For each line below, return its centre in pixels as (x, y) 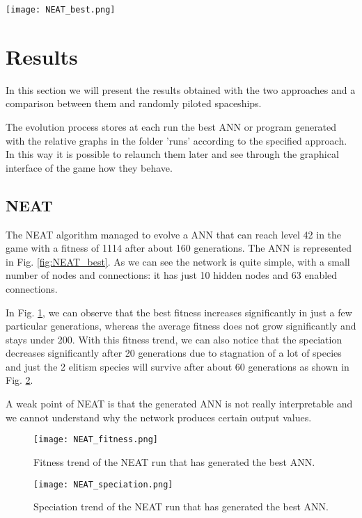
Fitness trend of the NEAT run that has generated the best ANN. (174, 461)
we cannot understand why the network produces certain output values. (159, 417)
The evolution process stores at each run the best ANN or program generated (171, 126)
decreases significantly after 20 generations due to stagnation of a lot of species (174, 353)
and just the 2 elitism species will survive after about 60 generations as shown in (178, 366)
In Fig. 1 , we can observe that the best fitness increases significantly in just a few (179, 312)
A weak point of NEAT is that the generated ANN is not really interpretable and (179, 404)
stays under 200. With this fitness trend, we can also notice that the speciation (174, 339)
